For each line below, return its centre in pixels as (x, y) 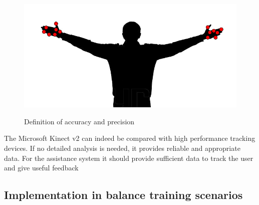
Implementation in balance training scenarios (123, 195)
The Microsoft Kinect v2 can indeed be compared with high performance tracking (130, 138)
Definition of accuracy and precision (79, 121)
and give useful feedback (41, 168)
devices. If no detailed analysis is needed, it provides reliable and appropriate (122, 148)
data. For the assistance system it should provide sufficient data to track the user (129, 158)
